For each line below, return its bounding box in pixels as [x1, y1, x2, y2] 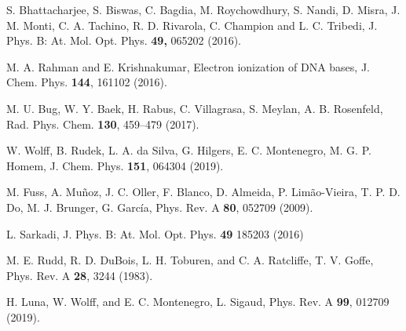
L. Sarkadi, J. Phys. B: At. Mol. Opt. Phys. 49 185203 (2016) [6, 225, 304, 242]
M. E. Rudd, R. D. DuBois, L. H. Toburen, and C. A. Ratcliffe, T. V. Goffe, [6, 252, 374, 268]
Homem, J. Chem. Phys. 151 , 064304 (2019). [6, 157, 224, 173]
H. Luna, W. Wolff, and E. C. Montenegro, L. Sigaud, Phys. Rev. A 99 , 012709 [6, 293, 390, 310]
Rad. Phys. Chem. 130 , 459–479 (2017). [6, 115, 199, 132]
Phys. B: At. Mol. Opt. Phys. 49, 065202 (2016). [6, 32, 241, 49]
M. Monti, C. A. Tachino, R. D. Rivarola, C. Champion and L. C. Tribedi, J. [6, 16, 378, 33]
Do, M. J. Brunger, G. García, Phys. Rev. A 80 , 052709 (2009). [6, 198, 313, 215]
